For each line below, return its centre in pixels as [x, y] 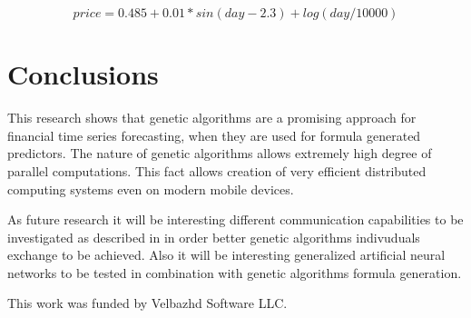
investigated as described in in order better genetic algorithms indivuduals [214, 237]
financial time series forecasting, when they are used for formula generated [214, 135]
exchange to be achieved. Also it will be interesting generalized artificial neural [226, 255]
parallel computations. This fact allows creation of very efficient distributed [217, 170]
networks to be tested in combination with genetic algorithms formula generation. [235, 272]
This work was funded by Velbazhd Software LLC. [147, 303]
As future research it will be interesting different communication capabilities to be [235, 219]
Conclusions [83, 74]
